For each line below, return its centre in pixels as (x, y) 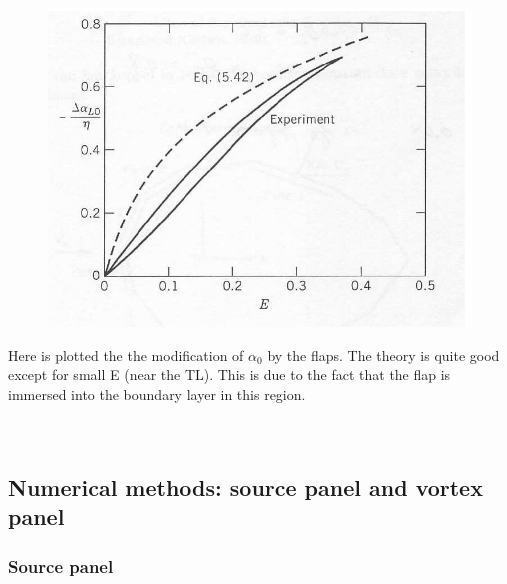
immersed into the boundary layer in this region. (157, 393)
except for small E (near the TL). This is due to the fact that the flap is (229, 374)
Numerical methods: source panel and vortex (245, 487)
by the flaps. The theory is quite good (383, 354)
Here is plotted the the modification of (126, 354)
